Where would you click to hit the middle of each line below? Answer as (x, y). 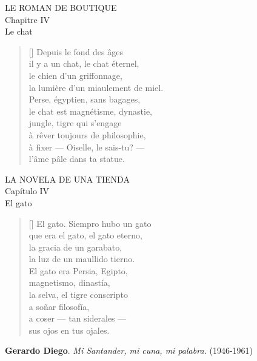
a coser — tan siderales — (78, 318)
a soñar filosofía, (59, 306)
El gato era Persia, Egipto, (78, 270)
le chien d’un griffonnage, (75, 75)
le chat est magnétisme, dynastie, (90, 111)
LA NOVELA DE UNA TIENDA (67, 179)
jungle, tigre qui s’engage (75, 123)
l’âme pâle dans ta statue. (77, 159)
